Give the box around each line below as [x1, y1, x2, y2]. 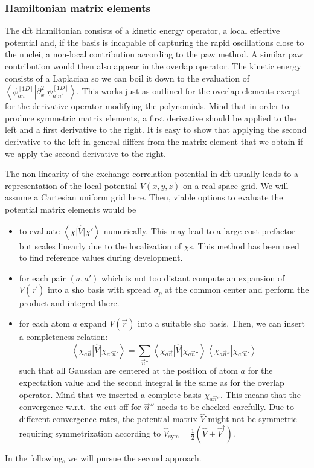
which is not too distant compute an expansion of [101, 271, 285, 284]
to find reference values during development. [19, 251, 183, 264]
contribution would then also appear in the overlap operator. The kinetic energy [5, 60, 301, 72]
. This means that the [220, 388, 301, 400]
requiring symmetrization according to [19, 426, 161, 439]
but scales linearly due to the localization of [19, 239, 181, 252]
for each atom [19, 316, 70, 329]
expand [80, 316, 107, 329]
